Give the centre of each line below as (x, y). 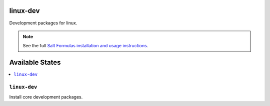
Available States (35, 62)
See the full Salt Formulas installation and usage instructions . (85, 46)
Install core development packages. (46, 97)
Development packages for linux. (43, 23)
